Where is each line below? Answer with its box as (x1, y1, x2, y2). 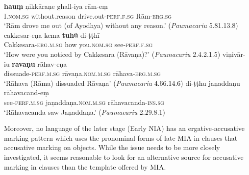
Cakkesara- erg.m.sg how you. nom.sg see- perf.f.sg (4, 39, 153, 50)
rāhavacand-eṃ (4, 87, 49, 98)
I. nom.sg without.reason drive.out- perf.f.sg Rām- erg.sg (4, 10, 172, 21)
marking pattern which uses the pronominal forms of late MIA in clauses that (4, 132, 238, 143)
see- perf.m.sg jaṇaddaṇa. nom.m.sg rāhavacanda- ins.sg (4, 97, 164, 107)
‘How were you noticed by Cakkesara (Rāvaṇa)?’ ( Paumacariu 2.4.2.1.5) (4, 49, 221, 59)
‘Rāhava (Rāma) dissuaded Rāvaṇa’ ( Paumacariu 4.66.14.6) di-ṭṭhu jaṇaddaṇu (4, 77, 240, 88)
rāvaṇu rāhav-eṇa (12, 58, 67, 69)
